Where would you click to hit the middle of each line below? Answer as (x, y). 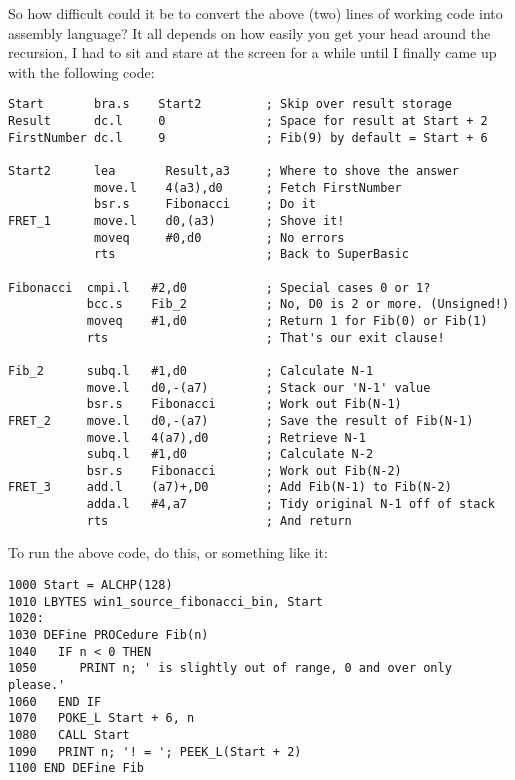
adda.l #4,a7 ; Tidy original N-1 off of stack (290, 504)
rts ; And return (219, 520)
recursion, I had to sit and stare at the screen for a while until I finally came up (252, 52)
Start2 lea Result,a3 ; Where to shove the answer (234, 171)
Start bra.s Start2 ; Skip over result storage (230, 104)
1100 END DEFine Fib (76, 768)
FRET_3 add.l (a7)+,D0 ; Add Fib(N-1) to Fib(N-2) (230, 487)
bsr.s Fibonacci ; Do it (204, 204)
